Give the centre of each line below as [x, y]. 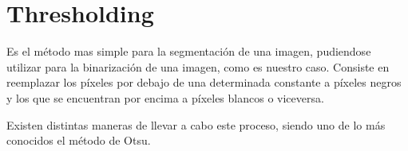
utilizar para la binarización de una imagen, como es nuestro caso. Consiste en [198, 66]
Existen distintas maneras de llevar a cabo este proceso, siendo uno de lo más [196, 124]
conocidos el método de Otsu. [79, 140]
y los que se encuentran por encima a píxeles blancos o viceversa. [165, 97]
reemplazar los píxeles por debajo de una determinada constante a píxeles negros [204, 82]
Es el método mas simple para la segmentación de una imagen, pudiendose [189, 51]
